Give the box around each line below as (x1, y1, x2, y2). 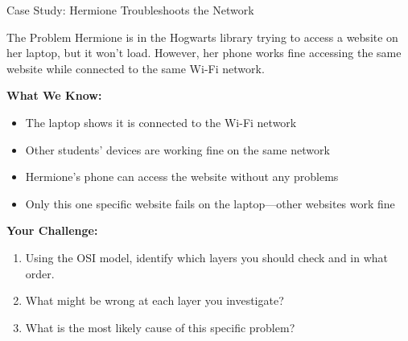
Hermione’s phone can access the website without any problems (25, 168, 339, 185)
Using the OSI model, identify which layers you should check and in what (25, 249, 389, 265)
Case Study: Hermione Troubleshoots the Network (6, 2, 254, 18)
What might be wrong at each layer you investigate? (25, 292, 284, 309)
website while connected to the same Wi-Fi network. (6, 60, 265, 76)
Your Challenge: (6, 222, 98, 239)
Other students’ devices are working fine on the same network (25, 141, 330, 158)
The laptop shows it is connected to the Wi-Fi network (25, 113, 297, 130)
